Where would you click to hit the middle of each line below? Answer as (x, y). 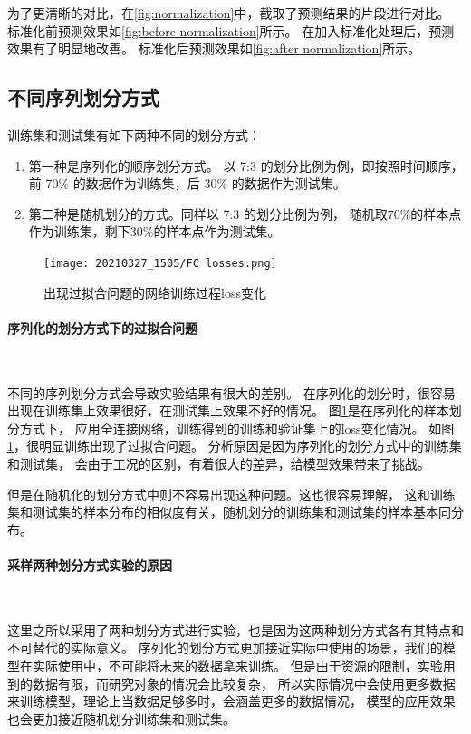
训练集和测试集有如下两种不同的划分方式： (134, 134)
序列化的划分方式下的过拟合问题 (102, 327)
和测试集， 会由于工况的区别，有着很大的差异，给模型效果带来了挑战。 (219, 463)
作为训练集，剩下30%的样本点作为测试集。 (154, 231)
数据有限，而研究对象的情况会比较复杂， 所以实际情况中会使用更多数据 (244, 683)
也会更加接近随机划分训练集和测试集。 (121, 718)
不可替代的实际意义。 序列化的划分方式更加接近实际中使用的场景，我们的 (225, 648)
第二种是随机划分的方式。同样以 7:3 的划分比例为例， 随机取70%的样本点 (245, 213)
